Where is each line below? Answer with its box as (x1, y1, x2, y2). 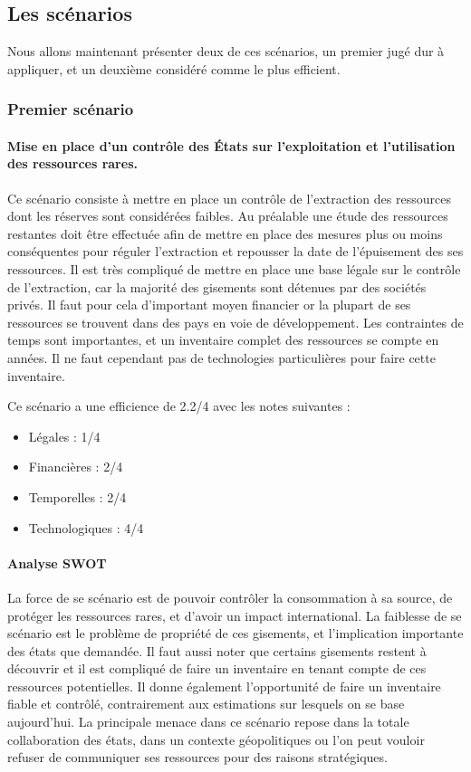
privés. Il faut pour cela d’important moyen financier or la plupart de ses (7, 295, 411, 314)
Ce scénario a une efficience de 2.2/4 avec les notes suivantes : (7, 396, 351, 415)
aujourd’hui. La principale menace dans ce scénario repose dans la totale (7, 712, 409, 731)
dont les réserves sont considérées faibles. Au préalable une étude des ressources (7, 206, 448, 225)
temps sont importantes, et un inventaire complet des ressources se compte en (7, 330, 439, 349)
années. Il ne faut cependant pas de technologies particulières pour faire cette (7, 348, 436, 367)
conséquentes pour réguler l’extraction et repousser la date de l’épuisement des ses (7, 242, 464, 261)
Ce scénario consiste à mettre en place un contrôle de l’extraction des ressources (7, 188, 451, 207)
